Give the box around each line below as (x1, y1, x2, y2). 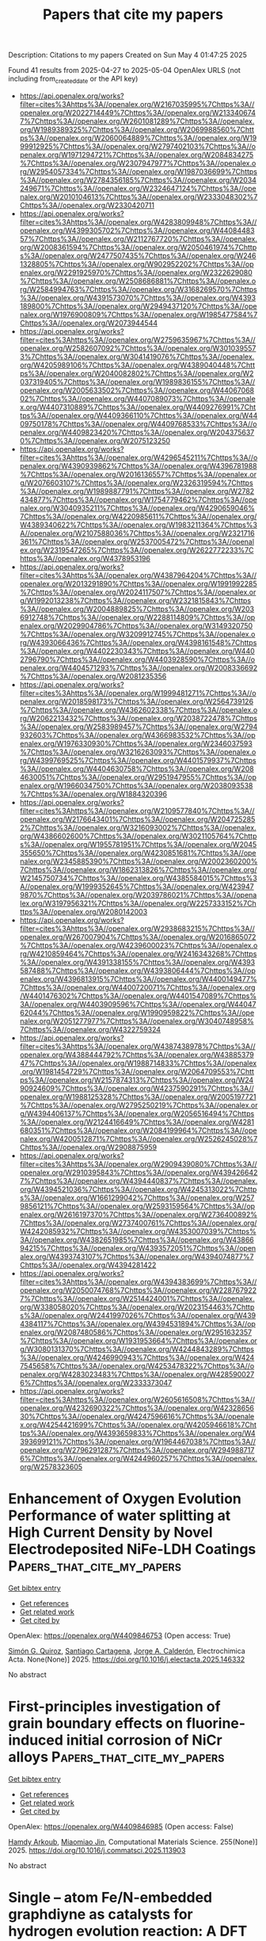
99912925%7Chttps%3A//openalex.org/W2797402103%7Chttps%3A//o (19, 141, 256, 151)
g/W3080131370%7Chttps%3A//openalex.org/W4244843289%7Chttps (19, 1344, 255, 1354)
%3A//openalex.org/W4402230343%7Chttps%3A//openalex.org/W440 (19, 646, 255, 655)
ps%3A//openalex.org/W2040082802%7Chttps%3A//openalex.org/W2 (19, 368, 254, 378)
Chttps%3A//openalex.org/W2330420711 (19, 200, 154, 210)
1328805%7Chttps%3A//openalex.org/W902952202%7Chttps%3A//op (19, 259, 255, 268)
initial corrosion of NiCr (66, 1731, 223, 1749)
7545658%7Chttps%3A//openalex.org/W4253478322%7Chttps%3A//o (19, 1361, 255, 1370)
